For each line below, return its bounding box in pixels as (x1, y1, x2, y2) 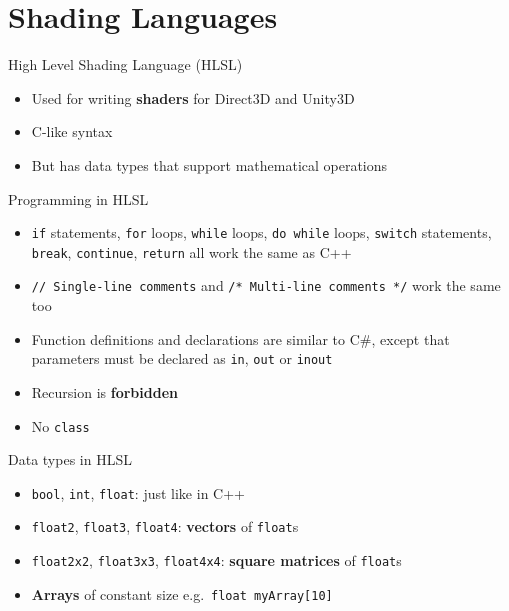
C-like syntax (31, 121, 113, 142)
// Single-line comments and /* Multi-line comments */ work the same (31, 275, 501, 296)
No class (31, 415, 90, 436)
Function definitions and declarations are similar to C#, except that (31, 328, 450, 349)
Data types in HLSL (8, 449, 132, 470)
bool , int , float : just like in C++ (31, 482, 245, 503)
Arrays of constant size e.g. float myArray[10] (31, 583, 333, 604)
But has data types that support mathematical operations (31, 154, 388, 175)
